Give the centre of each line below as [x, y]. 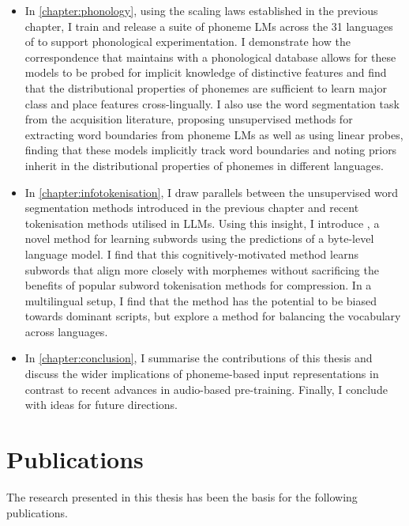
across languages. [66, 331]
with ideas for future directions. [101, 405]
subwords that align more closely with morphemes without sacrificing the [202, 269]
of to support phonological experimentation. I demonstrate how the [188, 42]
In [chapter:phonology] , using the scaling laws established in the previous [201, 10]
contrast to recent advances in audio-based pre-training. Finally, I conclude [206, 389]
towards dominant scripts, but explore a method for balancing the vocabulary [213, 316]
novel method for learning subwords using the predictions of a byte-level [199, 238]
